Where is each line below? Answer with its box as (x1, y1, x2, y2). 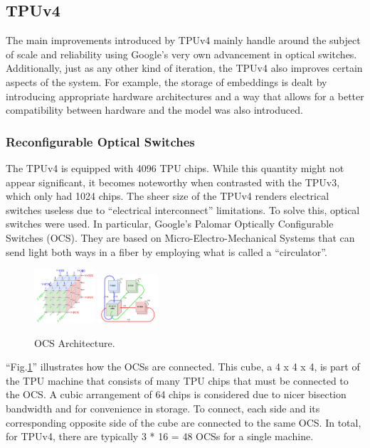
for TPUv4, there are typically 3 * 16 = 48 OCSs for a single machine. (6, 429, 314, 444)
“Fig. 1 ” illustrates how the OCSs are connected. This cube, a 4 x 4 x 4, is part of (6, 359, 360, 374)
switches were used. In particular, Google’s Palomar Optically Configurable (6, 216, 334, 231)
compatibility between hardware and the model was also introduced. (6, 102, 303, 117)
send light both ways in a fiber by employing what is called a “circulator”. (6, 244, 327, 259)
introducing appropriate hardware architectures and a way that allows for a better (6, 88, 364, 103)
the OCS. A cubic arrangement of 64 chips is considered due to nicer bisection (6, 387, 347, 402)
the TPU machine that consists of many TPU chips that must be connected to (6, 373, 349, 388)
